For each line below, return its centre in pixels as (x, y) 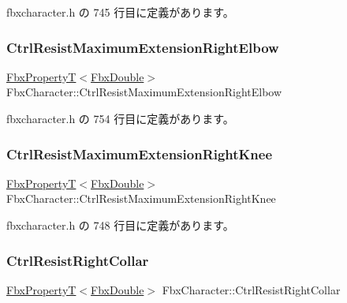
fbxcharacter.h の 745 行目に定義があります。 (120, 12)
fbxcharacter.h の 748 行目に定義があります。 (120, 225)
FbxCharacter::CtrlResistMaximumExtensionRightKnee (141, 198)
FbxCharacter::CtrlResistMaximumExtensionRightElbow (144, 92)
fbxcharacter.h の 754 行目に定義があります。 (120, 118)
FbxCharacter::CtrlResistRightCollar (251, 289)
